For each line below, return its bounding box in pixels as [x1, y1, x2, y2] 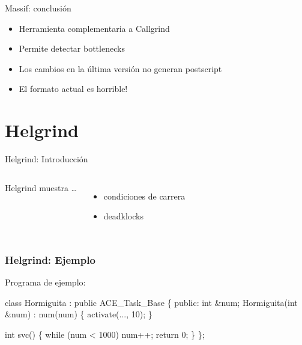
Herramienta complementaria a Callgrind [19, 22, 170, 34]
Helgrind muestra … [5, 181, 77, 194]
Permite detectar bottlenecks [19, 42, 125, 55]
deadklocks [103, 210, 143, 222]
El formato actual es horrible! [19, 82, 128, 95]
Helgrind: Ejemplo [5, 252, 95, 267]
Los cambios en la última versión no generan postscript [19, 62, 222, 75]
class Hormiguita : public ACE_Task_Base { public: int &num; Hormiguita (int [5, 296, 298, 308]
